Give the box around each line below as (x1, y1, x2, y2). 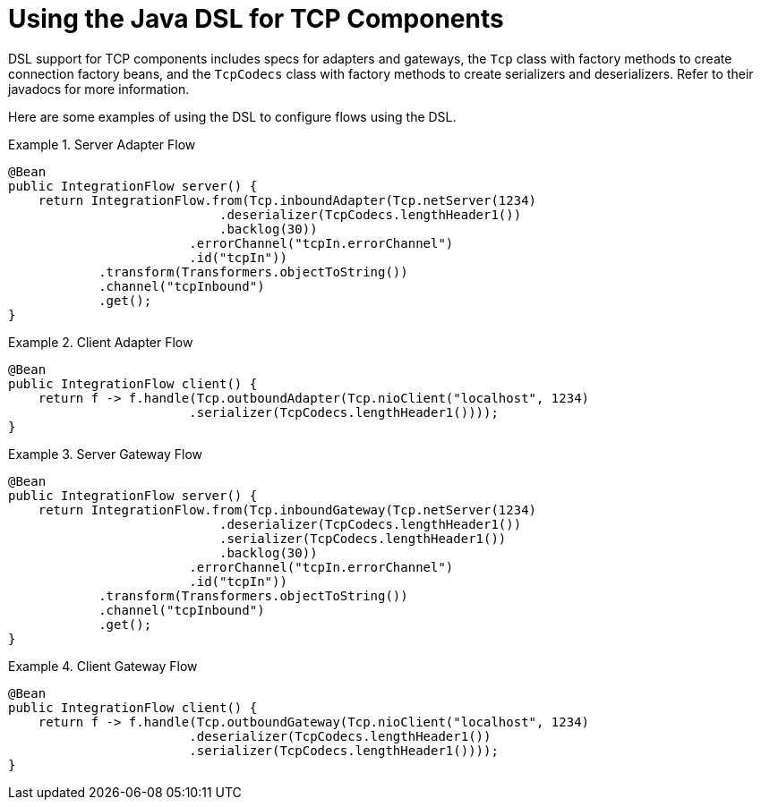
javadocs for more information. (8, 81, 190, 97)
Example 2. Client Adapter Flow (8, 334, 193, 350)
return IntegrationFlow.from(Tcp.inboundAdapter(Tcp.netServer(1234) (38, 192, 537, 208)
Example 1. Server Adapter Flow (8, 136, 196, 152)
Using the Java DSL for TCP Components (8, 4, 504, 34)
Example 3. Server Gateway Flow (8, 446, 202, 462)
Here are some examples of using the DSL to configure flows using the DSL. (8, 108, 457, 124)
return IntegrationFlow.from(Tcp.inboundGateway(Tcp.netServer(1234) (38, 502, 537, 517)
